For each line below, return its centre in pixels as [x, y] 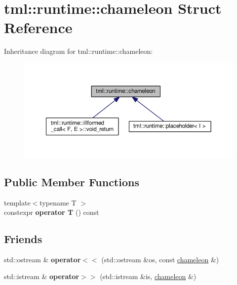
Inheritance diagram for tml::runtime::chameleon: [79, 51]
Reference [38, 27]
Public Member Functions [72, 182]
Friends [23, 239]
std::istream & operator [42, 276]
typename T [58, 202]
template [17, 202]
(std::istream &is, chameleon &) [148, 276]
